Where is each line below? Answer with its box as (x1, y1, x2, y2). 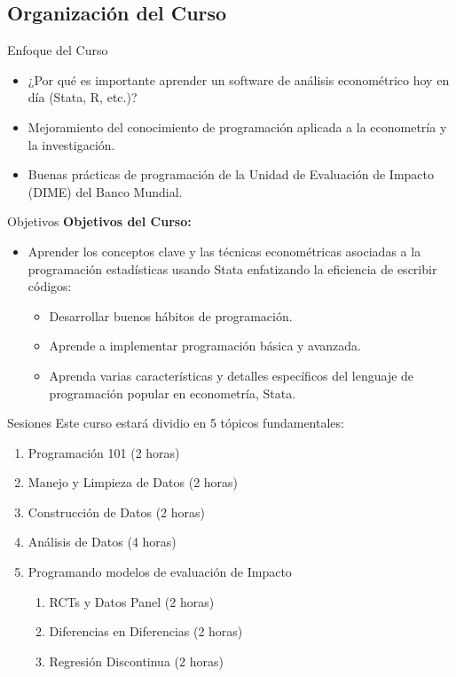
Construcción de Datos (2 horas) (28, 502, 206, 521)
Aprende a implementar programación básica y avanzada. (49, 336, 361, 355)
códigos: (28, 277, 72, 295)
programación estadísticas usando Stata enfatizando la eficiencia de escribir (28, 259, 437, 278)
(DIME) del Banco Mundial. (28, 182, 183, 201)
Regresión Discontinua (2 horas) (49, 651, 224, 670)
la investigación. (28, 135, 115, 154)
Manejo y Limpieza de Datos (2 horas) (28, 473, 239, 492)
